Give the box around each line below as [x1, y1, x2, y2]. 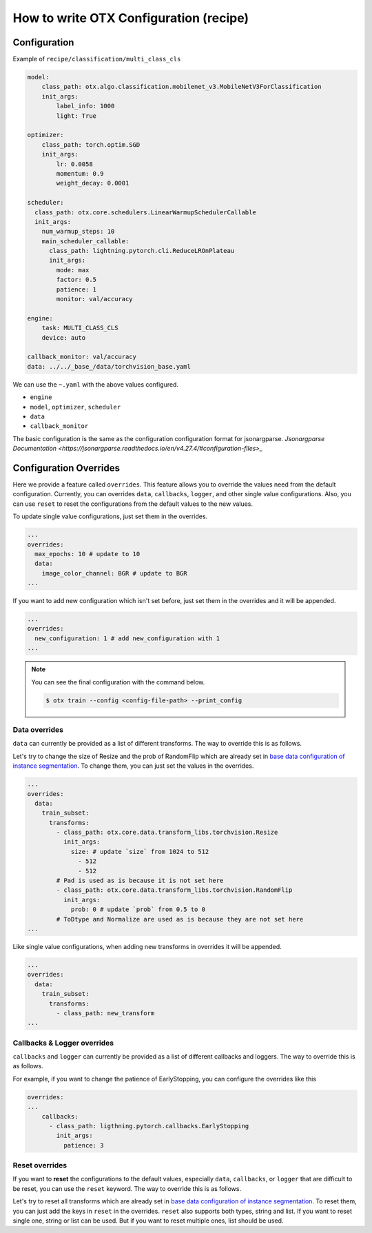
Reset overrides [12, 1161, 68, 1170]
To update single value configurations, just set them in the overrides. [12, 512, 208, 520]
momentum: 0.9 [56, 170, 104, 177]
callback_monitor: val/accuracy [27, 353, 137, 361]
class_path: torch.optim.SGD [41, 141, 141, 148]
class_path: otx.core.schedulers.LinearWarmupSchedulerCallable [34, 208, 256, 216]
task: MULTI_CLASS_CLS [41, 324, 118, 332]
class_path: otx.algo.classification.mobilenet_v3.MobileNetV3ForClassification [41, 83, 322, 91]
